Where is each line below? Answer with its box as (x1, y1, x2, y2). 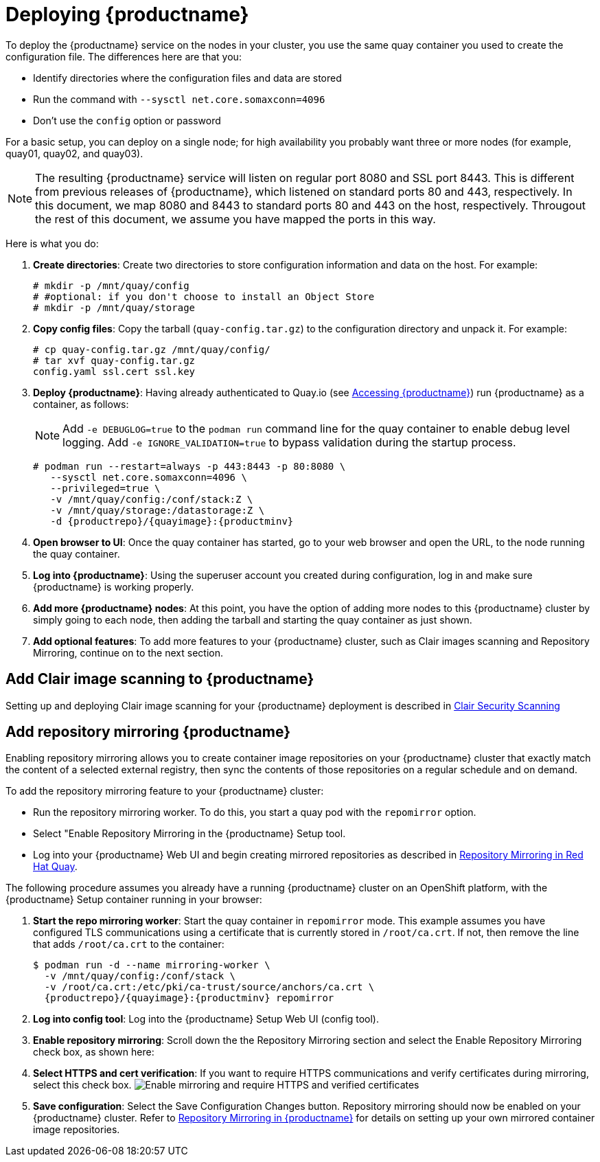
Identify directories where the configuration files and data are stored (33, 71, 342, 84)
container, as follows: (33, 398, 129, 410)
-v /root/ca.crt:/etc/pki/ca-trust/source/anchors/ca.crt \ (44, 981, 375, 993)
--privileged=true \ (50, 482, 161, 494)
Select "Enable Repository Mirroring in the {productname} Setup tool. (33, 828, 346, 840)
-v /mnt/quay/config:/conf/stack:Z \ (50, 493, 253, 505)
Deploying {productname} (5, 3, 249, 26)
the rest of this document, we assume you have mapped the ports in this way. (35, 212, 436, 226)
